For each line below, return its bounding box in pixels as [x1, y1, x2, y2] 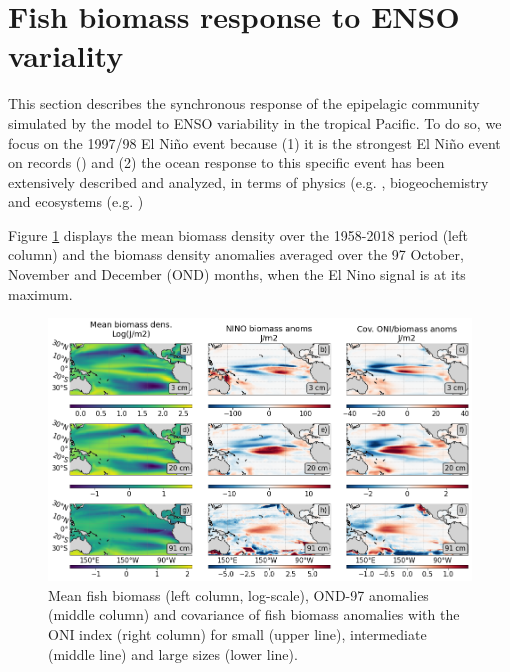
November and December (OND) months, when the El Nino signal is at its [8, 264, 466, 285]
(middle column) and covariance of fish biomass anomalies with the [48, 604, 460, 625]
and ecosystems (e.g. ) [8, 191, 144, 212]
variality [8, 35, 124, 76]
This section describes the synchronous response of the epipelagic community [8, 93, 480, 114]
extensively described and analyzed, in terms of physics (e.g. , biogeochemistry [8, 171, 489, 192]
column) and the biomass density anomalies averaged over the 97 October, [8, 244, 464, 265]
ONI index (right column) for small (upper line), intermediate [48, 624, 427, 645]
